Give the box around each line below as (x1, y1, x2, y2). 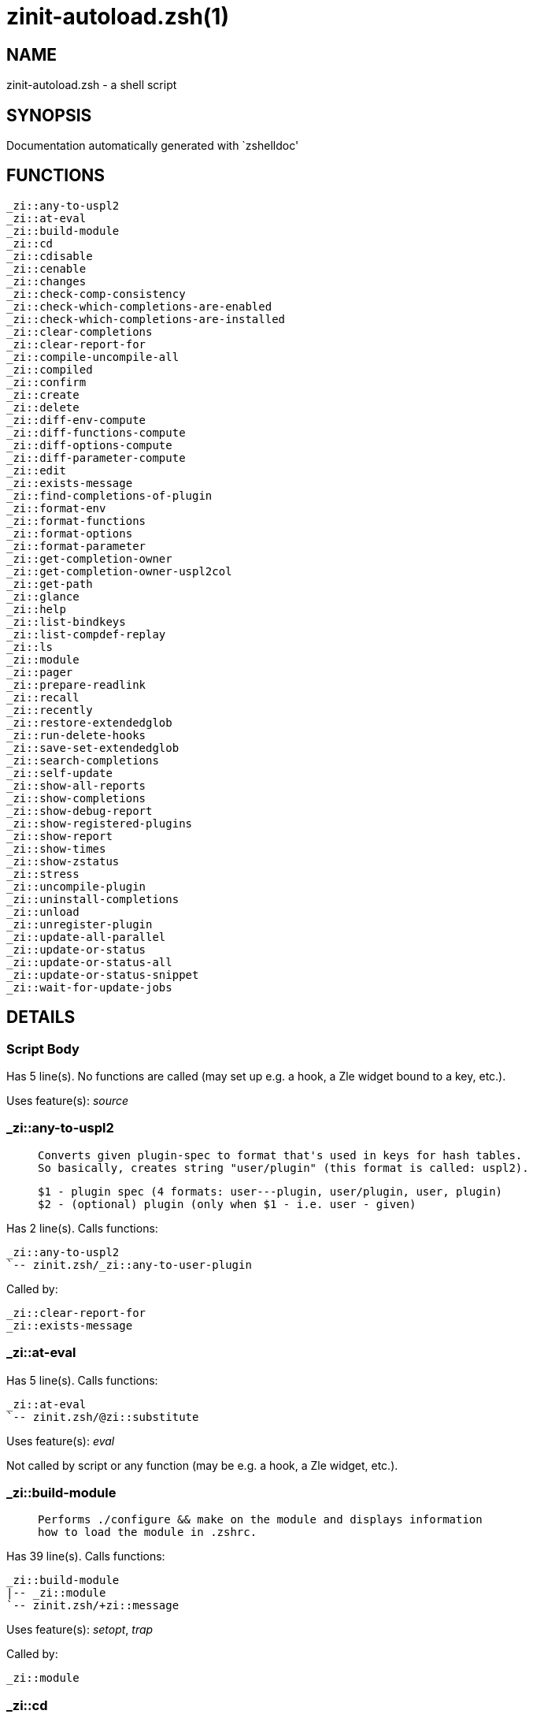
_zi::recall (6, 690, 80, 704)
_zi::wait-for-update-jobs (6, 980, 172, 994)
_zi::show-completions (6, 791, 146, 805)
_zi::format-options (6, 526, 133, 540)
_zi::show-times (6, 842, 106, 855)
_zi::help (6, 602, 66, 615)
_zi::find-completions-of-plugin (6, 489, 213, 502)
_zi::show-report (6, 829, 113, 842)
